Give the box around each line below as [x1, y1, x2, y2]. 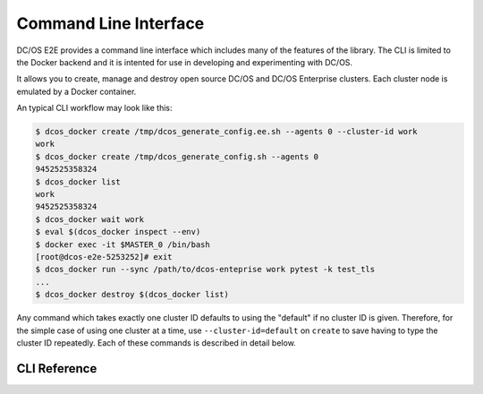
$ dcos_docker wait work [35, 214, 145, 224]
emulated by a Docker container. [16, 86, 137, 97]
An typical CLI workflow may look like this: [16, 103, 174, 114]
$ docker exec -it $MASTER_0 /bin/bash [35, 239, 210, 250]
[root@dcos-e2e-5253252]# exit [35, 252, 174, 261]
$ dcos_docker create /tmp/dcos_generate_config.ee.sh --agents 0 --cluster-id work [35, 126, 418, 137]
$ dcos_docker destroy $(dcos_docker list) [35, 289, 230, 300]
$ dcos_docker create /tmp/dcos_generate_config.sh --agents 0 [35, 151, 319, 161]
